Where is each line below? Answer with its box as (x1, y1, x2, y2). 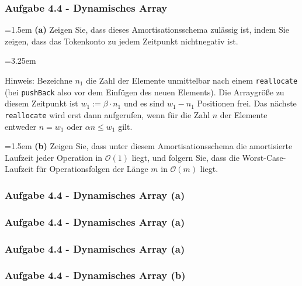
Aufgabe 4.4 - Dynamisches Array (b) (5, 268, 186, 282)
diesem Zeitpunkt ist (5, 97, 78, 109)
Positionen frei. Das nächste (197, 97, 297, 109)
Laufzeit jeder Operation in (5, 151, 103, 163)
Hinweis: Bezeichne (5, 74, 72, 86)
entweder (5, 120, 37, 132)
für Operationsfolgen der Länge (36, 163, 148, 175)
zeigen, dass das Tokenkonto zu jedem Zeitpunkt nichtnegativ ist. (5, 35, 238, 47)
